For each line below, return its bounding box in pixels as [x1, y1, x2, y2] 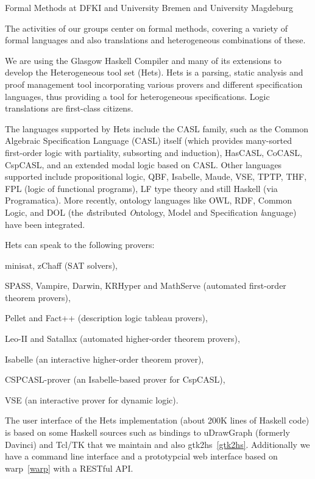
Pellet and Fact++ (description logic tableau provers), [5, 311, 208, 324]
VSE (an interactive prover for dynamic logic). [5, 393, 179, 406]
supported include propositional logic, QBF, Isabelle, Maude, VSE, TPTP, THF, [5, 170, 307, 183]
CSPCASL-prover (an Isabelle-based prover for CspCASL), [5, 373, 225, 386]
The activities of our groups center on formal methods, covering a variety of [5, 21, 288, 34]
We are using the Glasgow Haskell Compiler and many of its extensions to [5, 54, 282, 66]
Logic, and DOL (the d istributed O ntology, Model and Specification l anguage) [5, 205, 297, 218]
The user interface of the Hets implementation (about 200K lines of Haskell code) [5, 414, 310, 427]
